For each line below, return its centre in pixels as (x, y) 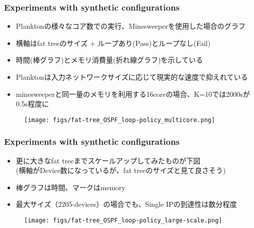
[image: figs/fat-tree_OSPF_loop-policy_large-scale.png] (123, 221)
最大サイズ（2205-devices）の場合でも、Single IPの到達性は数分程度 (126, 204)
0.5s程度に (32, 104)
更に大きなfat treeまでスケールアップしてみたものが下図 (108, 160)
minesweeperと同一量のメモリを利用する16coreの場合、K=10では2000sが (133, 94)
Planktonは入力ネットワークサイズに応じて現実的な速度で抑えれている (132, 77)
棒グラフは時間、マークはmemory (71, 187)
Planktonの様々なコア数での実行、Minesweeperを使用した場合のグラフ (131, 26)
